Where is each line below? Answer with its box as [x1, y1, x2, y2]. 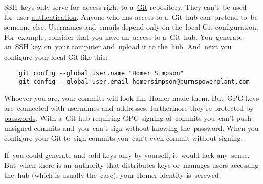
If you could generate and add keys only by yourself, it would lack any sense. [4, 149, 250, 160]
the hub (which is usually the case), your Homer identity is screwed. [4, 170, 221, 180]
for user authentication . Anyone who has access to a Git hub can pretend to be [4, 11, 258, 22]
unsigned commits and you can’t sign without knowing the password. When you [4, 122, 259, 133]
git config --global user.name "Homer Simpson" [18, 69, 184, 77]
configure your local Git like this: [4, 51, 108, 62]
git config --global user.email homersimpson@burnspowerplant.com [18, 78, 250, 86]
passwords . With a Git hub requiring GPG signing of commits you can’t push [4, 113, 251, 123]
